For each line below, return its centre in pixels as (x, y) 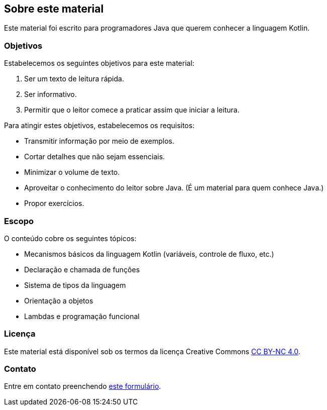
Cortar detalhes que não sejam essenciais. (95, 157)
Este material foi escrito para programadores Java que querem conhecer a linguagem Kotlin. (157, 28)
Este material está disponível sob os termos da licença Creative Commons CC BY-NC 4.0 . (152, 351)
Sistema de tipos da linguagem (75, 285)
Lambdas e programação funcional (82, 316)
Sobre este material (54, 9)
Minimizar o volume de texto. (72, 172)
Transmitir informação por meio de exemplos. (99, 141)
